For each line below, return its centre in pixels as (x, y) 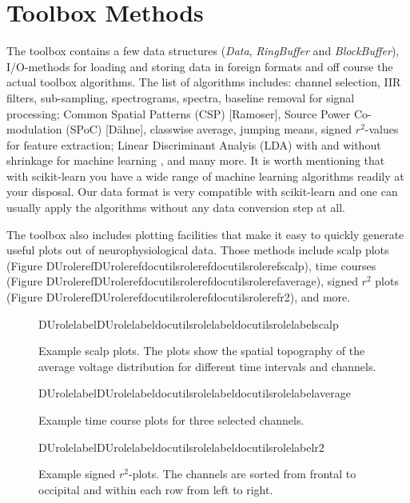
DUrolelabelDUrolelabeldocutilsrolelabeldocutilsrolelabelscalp (189, 323)
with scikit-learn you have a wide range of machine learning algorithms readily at (205, 176)
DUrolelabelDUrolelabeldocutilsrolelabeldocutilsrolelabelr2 (181, 447)
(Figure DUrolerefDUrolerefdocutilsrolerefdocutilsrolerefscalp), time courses (191, 265)
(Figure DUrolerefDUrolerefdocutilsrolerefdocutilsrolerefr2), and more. (179, 297)
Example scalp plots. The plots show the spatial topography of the (202, 351)
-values (382, 129)
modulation (34, 129)
